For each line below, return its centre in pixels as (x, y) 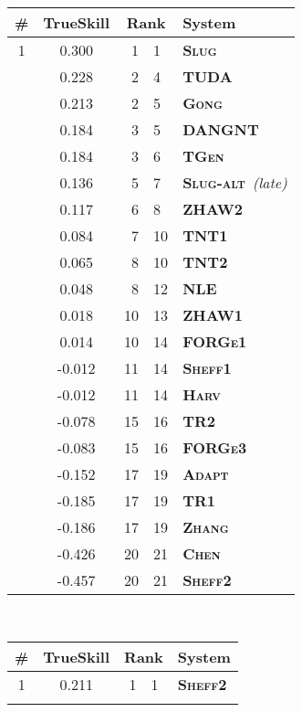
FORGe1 (215, 341)
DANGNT (221, 129)
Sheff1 (207, 367)
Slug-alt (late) (235, 182)
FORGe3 (215, 447)
